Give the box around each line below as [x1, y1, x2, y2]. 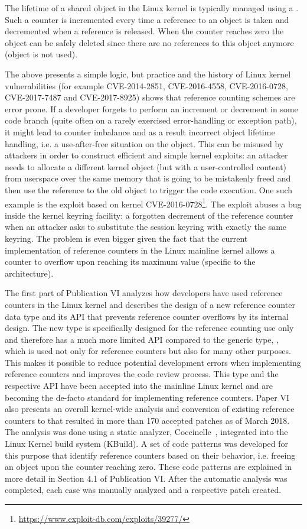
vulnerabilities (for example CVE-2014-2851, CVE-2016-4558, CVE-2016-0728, [5, 79, 288, 92]
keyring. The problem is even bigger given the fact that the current [5, 232, 248, 244]
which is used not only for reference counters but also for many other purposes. [5, 345, 291, 357]
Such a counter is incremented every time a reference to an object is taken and [5, 13, 289, 25]
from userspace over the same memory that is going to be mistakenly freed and [5, 172, 291, 184]
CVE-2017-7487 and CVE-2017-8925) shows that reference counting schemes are [5, 91, 295, 103]
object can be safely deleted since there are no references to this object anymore [5, 36, 294, 48]
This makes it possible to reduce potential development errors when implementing [5, 356, 301, 368]
